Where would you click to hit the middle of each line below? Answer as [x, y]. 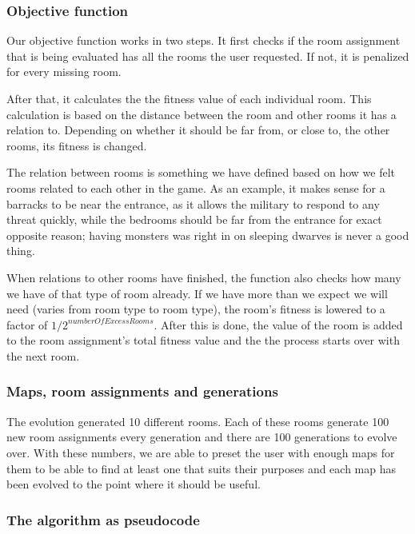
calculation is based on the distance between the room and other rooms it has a [202, 114]
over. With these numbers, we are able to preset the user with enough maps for [201, 452]
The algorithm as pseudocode [103, 519]
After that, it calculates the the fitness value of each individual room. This [189, 98]
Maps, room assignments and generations [142, 391]
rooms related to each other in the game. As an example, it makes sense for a [196, 187]
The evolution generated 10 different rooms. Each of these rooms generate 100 [198, 421]
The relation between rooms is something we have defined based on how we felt [201, 172]
